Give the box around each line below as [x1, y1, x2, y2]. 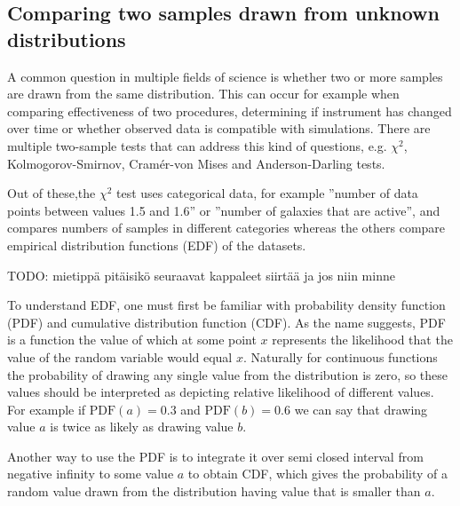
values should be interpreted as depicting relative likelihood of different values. [7, 383, 434, 401]
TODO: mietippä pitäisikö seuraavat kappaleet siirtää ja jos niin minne [7, 265, 395, 284]
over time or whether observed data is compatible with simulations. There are [7, 119, 431, 138]
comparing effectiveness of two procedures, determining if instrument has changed [7, 101, 452, 120]
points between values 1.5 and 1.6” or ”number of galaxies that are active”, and [7, 201, 440, 219]
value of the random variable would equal [7, 347, 233, 366]
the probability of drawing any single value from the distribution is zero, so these [7, 365, 448, 383]
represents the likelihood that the [272, 330, 453, 349]
